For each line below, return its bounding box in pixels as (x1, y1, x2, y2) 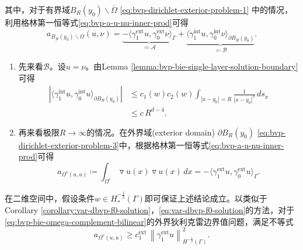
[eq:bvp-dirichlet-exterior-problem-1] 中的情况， (120, 4, 292, 15)
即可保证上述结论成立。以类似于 (144, 192, 267, 204)
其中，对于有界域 (5, 4, 70, 15)
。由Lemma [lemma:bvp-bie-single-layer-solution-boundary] (85, 60, 298, 72)
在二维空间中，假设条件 (5, 192, 95, 204)
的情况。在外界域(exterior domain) (86, 126, 215, 138)
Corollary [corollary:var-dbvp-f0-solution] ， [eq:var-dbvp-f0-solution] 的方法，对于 (5, 204, 295, 216)
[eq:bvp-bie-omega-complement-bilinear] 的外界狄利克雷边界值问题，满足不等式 (5, 215, 294, 227)
